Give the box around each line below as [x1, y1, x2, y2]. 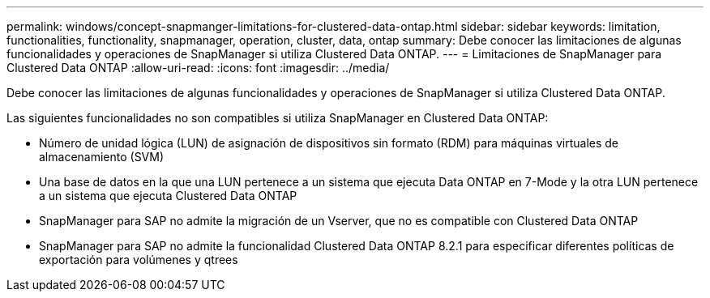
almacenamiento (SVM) [39, 150, 165, 164]
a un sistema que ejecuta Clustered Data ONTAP [39, 189, 297, 202]
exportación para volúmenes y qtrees [39, 253, 238, 266]
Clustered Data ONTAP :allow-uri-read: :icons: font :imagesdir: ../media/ [6, 61, 390, 74]
